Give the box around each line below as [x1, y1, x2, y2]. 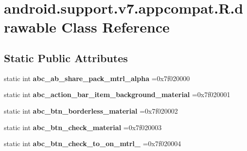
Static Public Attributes [4, 50, 128, 65]
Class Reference [61, 17, 170, 37]
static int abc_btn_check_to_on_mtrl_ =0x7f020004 [4, 138, 181, 149]
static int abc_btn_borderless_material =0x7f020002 [4, 105, 178, 116]
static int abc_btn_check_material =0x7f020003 [4, 122, 162, 132]
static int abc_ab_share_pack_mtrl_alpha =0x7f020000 [4, 73, 190, 83]
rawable [4, 17, 56, 37]
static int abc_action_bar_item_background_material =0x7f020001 [4, 89, 230, 100]
